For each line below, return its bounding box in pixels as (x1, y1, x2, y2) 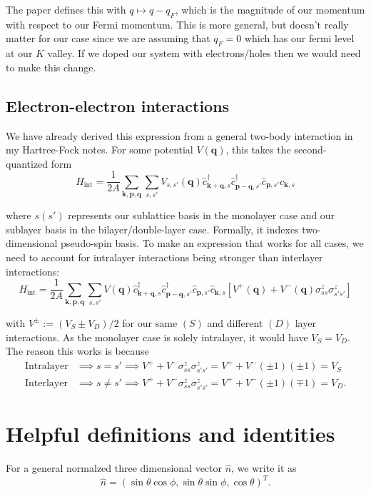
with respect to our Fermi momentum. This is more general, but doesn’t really (6, 16, 349, 31)
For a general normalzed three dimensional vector (6, 460, 223, 475)
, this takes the (225, 142, 291, 157)
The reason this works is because (6, 343, 149, 358)
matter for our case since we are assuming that (6, 31, 210, 46)
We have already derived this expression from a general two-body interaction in (6, 128, 353, 143)
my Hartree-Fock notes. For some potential (6, 142, 193, 157)
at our (6, 46, 33, 61)
